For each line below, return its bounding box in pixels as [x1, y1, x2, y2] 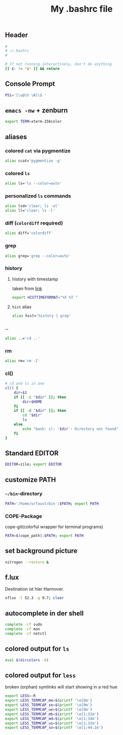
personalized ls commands [5, 193, 71, 200]
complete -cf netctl [5, 631, 47, 636]
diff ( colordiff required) [5, 220, 63, 226]
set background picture [5, 547, 78, 555]
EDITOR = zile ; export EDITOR [5, 462, 62, 467]
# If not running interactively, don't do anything [5, 62, 112, 67]
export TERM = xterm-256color [5, 119, 62, 124]
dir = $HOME [22, 399, 42, 404]
